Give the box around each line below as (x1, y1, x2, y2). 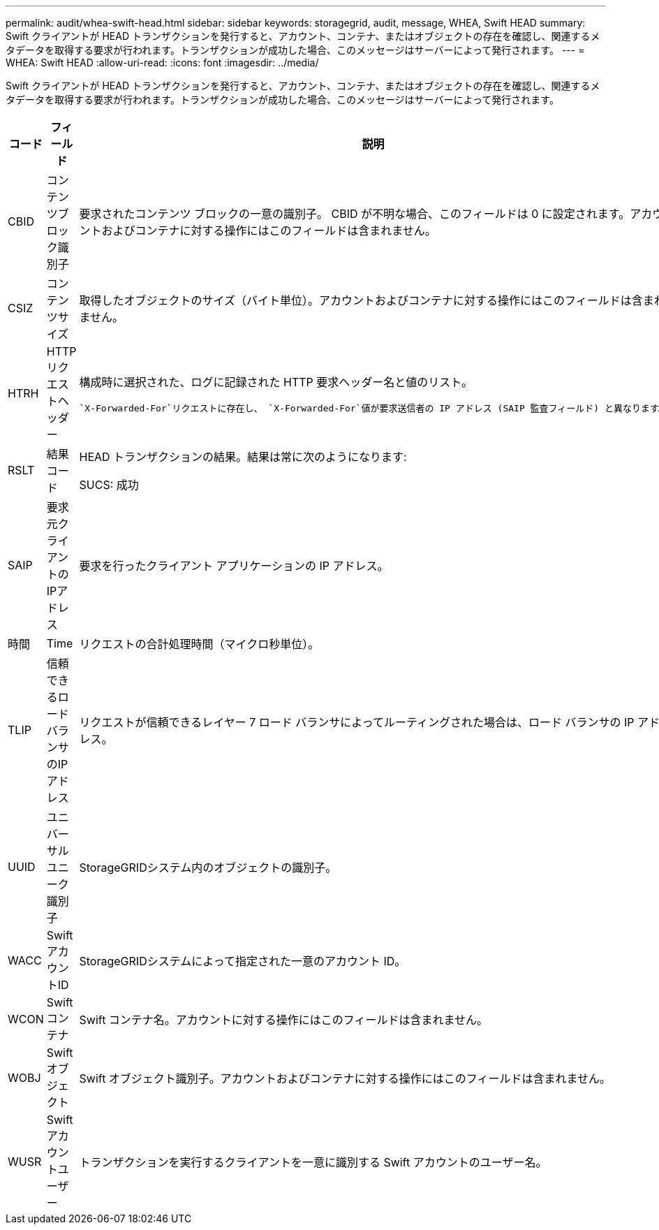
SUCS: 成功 (79, 478, 139, 492)
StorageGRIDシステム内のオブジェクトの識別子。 (79, 861, 337, 874)
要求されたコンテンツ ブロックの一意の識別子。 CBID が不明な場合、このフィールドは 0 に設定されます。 (79, 207, 630, 221)
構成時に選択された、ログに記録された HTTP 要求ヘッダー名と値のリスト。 (79, 374, 473, 389)
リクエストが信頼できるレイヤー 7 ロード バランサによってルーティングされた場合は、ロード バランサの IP (79, 715, 635, 729)
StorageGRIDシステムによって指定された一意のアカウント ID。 (79, 954, 406, 968)
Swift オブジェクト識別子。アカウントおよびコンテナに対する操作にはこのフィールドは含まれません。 (79, 1071, 612, 1085)
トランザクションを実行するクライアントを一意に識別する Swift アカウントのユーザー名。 (79, 1155, 547, 1169)
